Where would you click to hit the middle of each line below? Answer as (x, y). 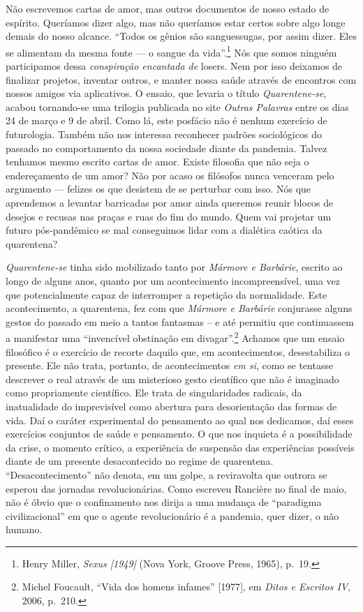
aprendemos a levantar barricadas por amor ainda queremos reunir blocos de (170, 202)
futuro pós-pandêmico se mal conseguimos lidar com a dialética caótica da (164, 230)
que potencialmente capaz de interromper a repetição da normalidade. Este (166, 294)
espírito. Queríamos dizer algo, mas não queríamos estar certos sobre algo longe (176, 22)
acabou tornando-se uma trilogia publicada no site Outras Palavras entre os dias (177, 106)
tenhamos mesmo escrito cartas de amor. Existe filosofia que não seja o (157, 162)
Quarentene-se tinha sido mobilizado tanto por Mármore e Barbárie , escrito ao (174, 267)
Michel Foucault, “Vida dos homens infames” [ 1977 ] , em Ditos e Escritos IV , (186, 587)
